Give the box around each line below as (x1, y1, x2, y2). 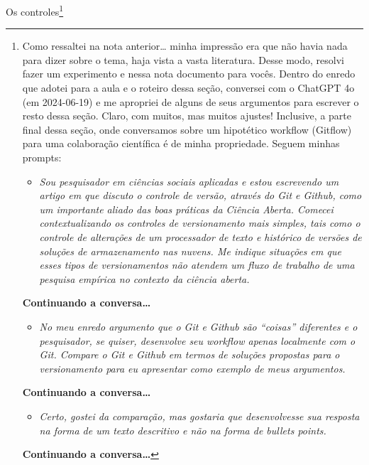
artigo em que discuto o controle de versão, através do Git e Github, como (39, 188, 362, 203)
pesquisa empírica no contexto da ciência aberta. (39, 271, 250, 286)
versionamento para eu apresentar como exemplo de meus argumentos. (39, 360, 346, 375)
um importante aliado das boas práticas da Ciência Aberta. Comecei (39, 201, 334, 216)
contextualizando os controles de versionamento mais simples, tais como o (39, 215, 360, 230)
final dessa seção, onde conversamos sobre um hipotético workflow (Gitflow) (22, 122, 352, 137)
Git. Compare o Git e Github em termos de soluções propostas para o (39, 347, 340, 362)
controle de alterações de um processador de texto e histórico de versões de (39, 229, 362, 244)
